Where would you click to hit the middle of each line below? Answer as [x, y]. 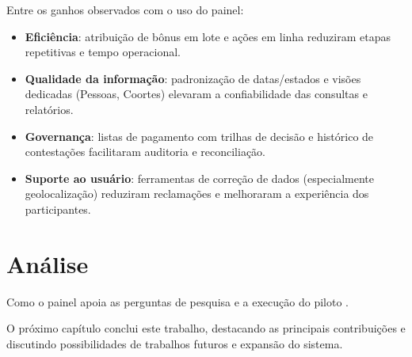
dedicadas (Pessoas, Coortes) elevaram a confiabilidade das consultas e [196, 94]
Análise [48, 263]
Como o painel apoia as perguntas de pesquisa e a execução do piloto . [177, 301]
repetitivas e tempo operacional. [103, 52]
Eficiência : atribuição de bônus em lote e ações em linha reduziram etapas [208, 36]
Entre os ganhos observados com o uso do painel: [125, 9]
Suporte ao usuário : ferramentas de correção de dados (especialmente [200, 178]
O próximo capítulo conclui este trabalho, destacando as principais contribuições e [206, 328]
